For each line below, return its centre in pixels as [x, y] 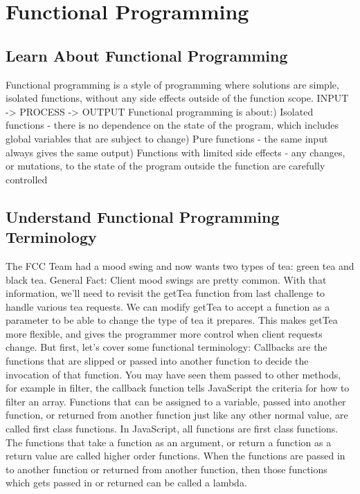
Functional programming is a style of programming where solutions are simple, [172, 84]
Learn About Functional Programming [147, 55]
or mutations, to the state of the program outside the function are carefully [165, 166]
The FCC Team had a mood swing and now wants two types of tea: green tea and [180, 265]
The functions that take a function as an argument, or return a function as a [169, 442]
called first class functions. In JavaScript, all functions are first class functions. [172, 429]
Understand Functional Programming [143, 216]
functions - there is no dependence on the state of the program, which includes [172, 125]
